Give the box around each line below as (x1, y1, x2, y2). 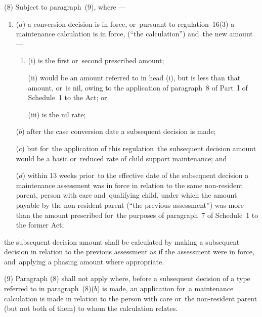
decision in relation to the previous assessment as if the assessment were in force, (4, 246, 254, 257)
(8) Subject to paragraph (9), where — (4, 2, 126, 12)
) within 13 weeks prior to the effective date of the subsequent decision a (22, 170, 249, 180)
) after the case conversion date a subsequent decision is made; (22, 126, 216, 137)
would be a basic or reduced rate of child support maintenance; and (16, 153, 227, 163)
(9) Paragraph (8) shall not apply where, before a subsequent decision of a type (4, 273, 250, 284)
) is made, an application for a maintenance (97, 283, 234, 294)
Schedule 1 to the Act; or (28, 92, 107, 103)
